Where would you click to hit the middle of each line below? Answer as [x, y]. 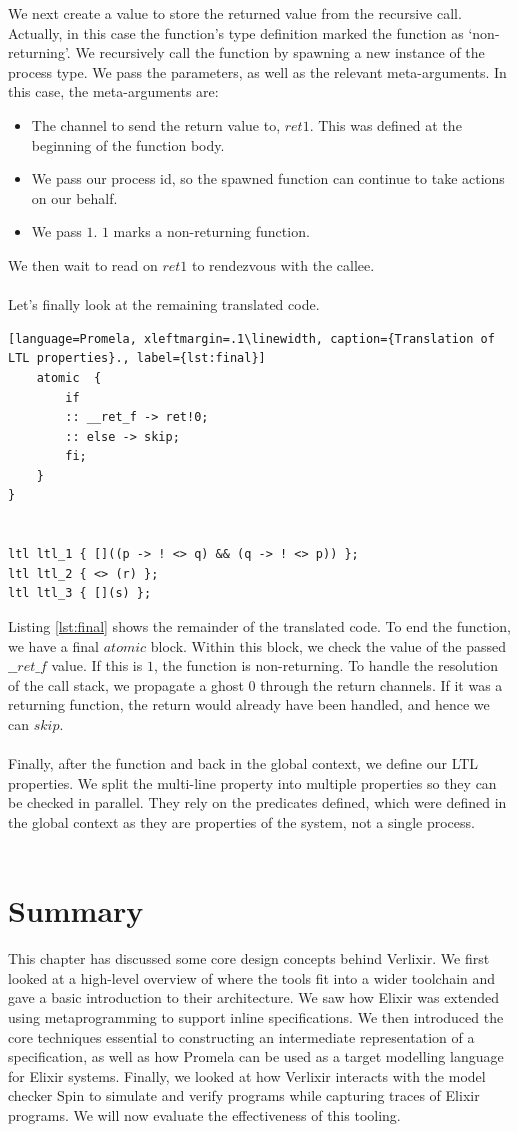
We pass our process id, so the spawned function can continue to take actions [268, 178]
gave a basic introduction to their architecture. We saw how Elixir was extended [253, 997]
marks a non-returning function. [211, 231]
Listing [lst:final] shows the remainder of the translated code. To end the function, [259, 626]
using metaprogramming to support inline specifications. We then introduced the [256, 1017]
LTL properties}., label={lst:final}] [137, 358]
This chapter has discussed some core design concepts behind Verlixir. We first [249, 958]
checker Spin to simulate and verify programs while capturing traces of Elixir [244, 1095]
